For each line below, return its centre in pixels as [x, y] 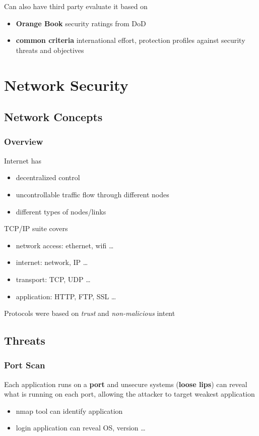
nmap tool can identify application [69, 411]
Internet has [23, 160]
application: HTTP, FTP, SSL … [66, 296]
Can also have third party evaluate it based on [76, 6]
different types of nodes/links [61, 211]
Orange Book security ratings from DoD [81, 23]
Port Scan [25, 365]
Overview [24, 142]
